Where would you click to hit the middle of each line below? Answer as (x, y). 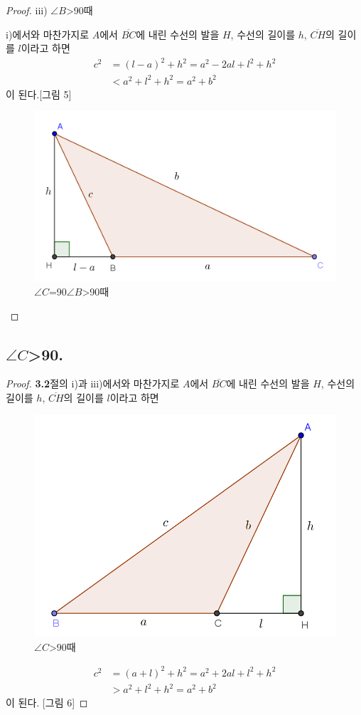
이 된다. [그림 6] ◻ (47, 703)
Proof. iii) (27, 10)
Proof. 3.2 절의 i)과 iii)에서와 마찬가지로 (93, 383)
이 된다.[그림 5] (39, 94)
